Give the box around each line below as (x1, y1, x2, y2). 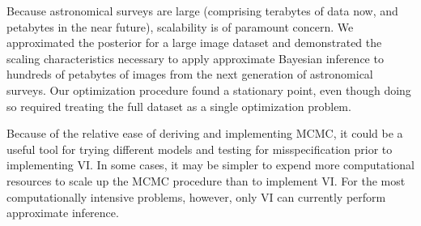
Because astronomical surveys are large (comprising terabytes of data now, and (6, 2, 398, 19)
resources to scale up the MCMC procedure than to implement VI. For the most (6, 172, 406, 189)
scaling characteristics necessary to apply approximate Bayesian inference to (6, 49, 384, 66)
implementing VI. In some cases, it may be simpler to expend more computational (6, 156, 415, 173)
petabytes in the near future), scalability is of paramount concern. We (6, 18, 354, 35)
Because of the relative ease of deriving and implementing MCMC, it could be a (6, 125, 403, 142)
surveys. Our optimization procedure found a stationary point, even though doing (6, 81, 411, 98)
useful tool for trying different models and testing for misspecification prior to (6, 140, 393, 157)
